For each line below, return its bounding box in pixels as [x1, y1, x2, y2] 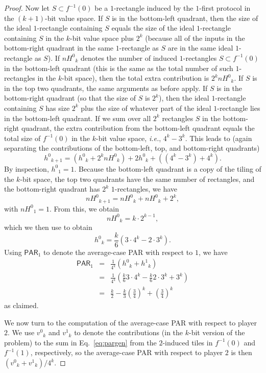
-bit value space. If [45, 12, 103, 23]
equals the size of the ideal [111, 22, 195, 33]
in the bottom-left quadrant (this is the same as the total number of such [4, 62, 233, 73]
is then [231, 347, 252, 358]
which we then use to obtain [4, 222, 92, 232]
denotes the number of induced [80, 52, 178, 63]
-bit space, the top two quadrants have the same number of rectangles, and [20, 173, 255, 184]
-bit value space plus [70, 32, 134, 43]
